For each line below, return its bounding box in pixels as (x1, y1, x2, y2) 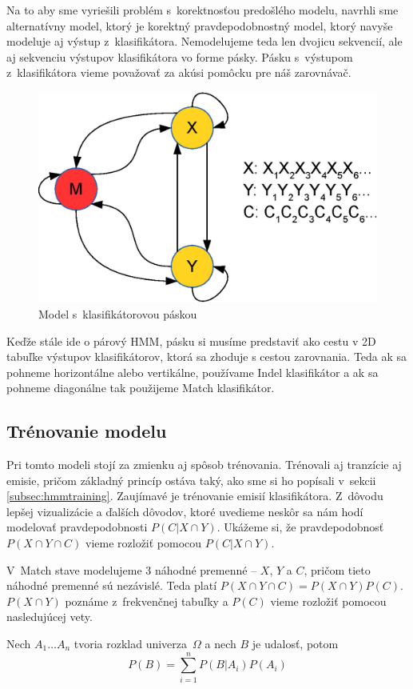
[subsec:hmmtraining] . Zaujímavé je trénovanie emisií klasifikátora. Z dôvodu (6, 487, 383, 504)
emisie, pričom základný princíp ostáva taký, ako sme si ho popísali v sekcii (6, 471, 376, 488)
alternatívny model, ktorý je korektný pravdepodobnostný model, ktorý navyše (6, 17, 393, 34)
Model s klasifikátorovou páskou (38, 305, 197, 322)
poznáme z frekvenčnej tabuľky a (65, 592, 228, 609)
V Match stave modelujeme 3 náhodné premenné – (6, 561, 257, 578)
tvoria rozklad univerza (73, 635, 188, 652)
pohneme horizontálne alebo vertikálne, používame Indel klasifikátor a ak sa (6, 363, 379, 380)
